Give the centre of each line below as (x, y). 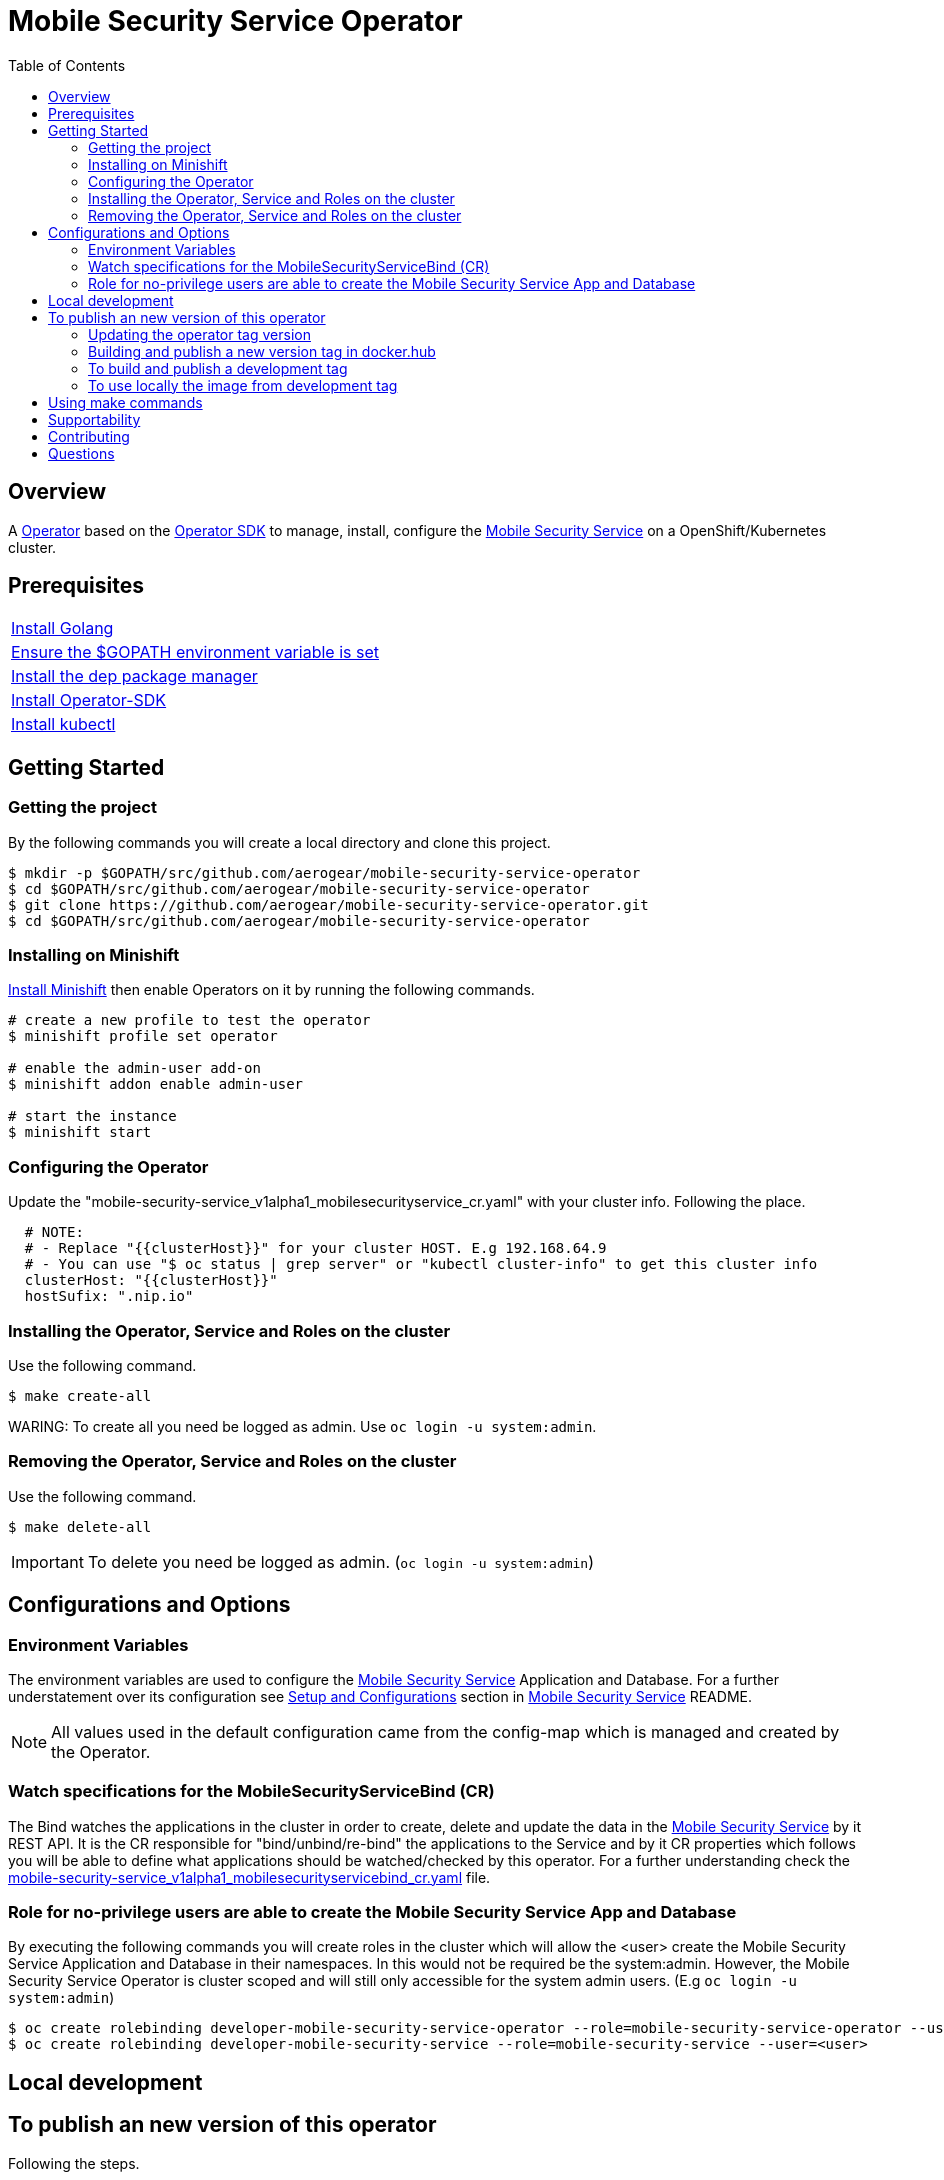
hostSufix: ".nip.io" (109, 1296)
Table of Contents (67, 65)
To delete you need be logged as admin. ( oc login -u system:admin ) (341, 1561)
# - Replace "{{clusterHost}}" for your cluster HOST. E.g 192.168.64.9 (315, 1248)
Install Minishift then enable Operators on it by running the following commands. (271, 990)
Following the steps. (74, 2163)
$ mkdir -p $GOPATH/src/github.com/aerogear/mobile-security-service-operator (324, 872)
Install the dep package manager (134, 676)
